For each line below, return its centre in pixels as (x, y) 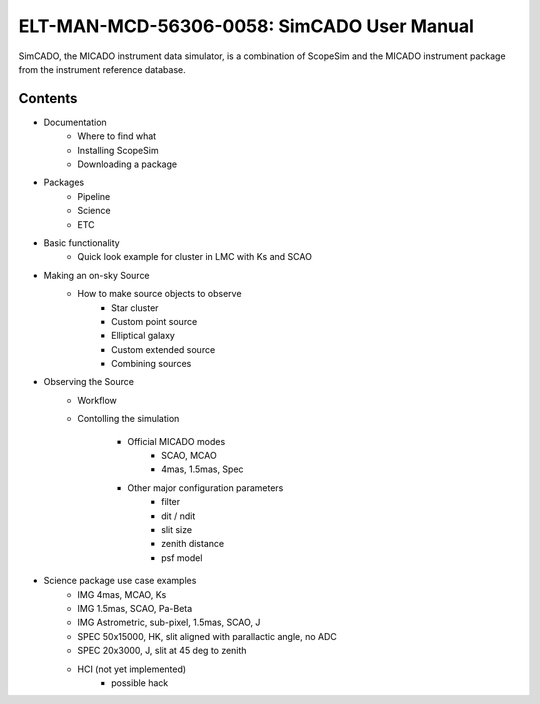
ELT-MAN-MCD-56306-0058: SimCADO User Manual (246, 26)
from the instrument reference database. (102, 69)
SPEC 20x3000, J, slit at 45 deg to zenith (162, 651)
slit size (177, 529)
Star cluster (135, 307)
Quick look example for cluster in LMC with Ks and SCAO (194, 257)
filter (171, 502)
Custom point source (154, 321)
